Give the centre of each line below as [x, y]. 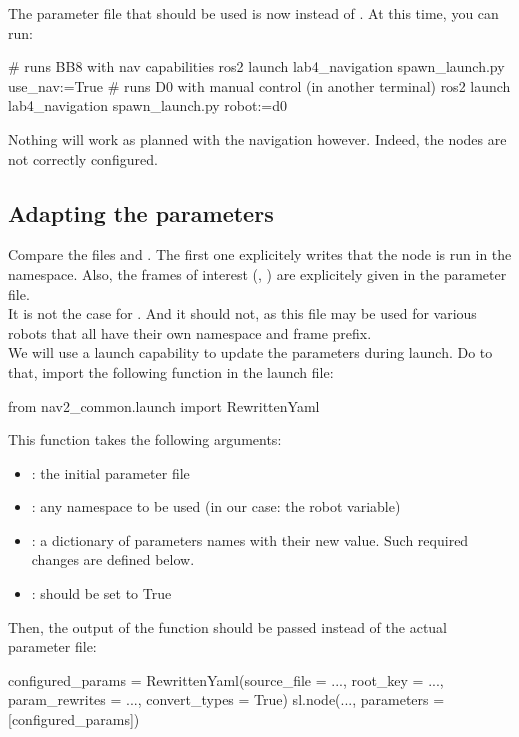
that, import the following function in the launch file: [171, 371]
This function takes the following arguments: [145, 439]
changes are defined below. [113, 559]
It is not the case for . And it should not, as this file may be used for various [242, 313]
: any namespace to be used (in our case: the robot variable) [216, 506]
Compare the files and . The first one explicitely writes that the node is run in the [260, 254]
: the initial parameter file [110, 472]
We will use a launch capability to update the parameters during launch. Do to [250, 352]
